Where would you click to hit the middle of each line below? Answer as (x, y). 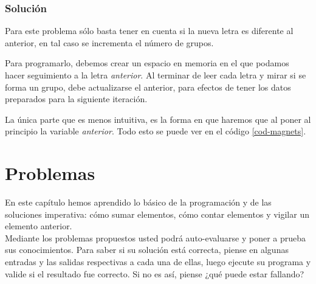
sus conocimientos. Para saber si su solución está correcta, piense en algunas (147, 250)
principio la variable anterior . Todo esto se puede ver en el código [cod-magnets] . (156, 131)
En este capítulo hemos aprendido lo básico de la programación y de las (138, 202)
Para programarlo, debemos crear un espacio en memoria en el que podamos (147, 63)
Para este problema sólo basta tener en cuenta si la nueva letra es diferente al (149, 31)
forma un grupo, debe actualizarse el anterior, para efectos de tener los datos (148, 87)
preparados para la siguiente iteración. (76, 99)
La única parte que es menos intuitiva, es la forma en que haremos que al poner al (158, 119)
